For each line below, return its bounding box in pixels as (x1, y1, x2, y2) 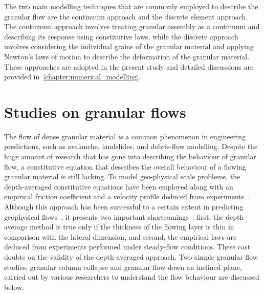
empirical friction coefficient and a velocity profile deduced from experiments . (4, 191, 250, 202)
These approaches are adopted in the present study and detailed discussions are (4, 61, 254, 72)
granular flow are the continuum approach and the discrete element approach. (4, 11, 248, 22)
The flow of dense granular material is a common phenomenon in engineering (4, 131, 246, 141)
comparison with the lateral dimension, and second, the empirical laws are (4, 231, 237, 242)
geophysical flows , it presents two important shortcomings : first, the (4, 211, 224, 222)
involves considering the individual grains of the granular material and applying (4, 41, 254, 52)
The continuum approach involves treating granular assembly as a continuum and (4, 21, 260, 32)
